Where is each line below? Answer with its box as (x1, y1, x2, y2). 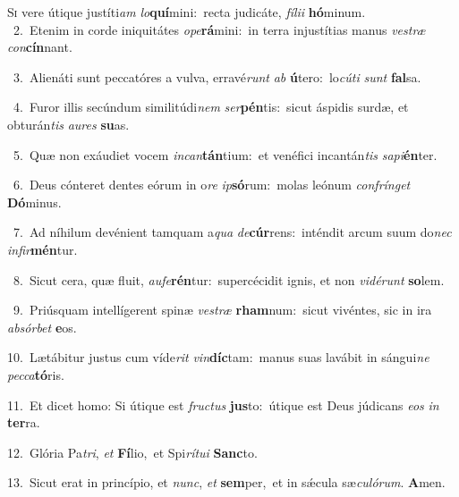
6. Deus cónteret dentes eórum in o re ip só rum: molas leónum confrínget (13, 175, 411, 194)
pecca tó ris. (7, 365, 64, 383)
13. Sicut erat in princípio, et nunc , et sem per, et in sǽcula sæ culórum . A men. (7, 473, 446, 492)
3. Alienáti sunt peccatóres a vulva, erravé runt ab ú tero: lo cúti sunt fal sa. (13, 67, 421, 86)
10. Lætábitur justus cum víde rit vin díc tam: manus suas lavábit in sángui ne (7, 348, 429, 366)
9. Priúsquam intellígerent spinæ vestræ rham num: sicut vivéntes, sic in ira (13, 300, 432, 319)
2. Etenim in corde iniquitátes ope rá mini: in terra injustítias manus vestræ (13, 20, 426, 38)
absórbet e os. (7, 317, 77, 336)
